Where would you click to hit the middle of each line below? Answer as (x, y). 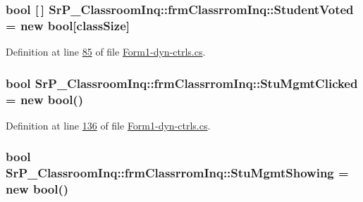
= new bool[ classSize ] (68, 25)
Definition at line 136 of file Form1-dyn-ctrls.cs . (108, 125)
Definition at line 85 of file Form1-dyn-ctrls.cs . (106, 52)
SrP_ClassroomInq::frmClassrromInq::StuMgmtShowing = (177, 173)
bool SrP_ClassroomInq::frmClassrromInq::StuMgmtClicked (182, 83)
